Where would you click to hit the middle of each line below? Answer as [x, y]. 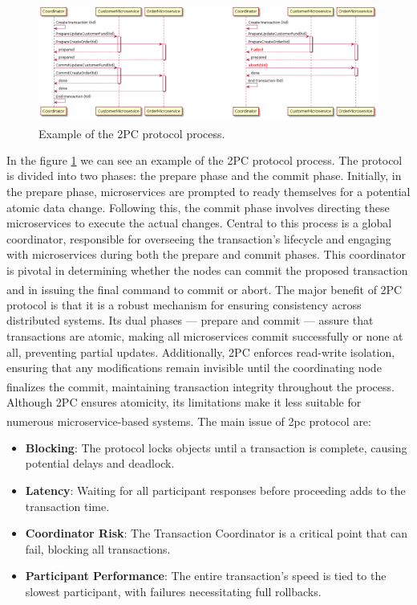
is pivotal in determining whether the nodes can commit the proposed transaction [207, 270]
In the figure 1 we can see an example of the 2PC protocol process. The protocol [204, 159]
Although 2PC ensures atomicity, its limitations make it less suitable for [184, 402]
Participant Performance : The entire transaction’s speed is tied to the [206, 576]
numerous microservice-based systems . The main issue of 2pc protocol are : [189, 421]
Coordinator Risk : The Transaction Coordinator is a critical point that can [216, 533]
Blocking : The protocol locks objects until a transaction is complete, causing [216, 447]
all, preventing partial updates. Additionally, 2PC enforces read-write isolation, [201, 352]
